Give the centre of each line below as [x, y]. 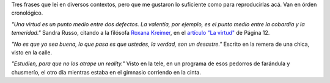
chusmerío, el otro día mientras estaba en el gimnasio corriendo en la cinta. [106, 72]
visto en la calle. [31, 52]
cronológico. [27, 13]
